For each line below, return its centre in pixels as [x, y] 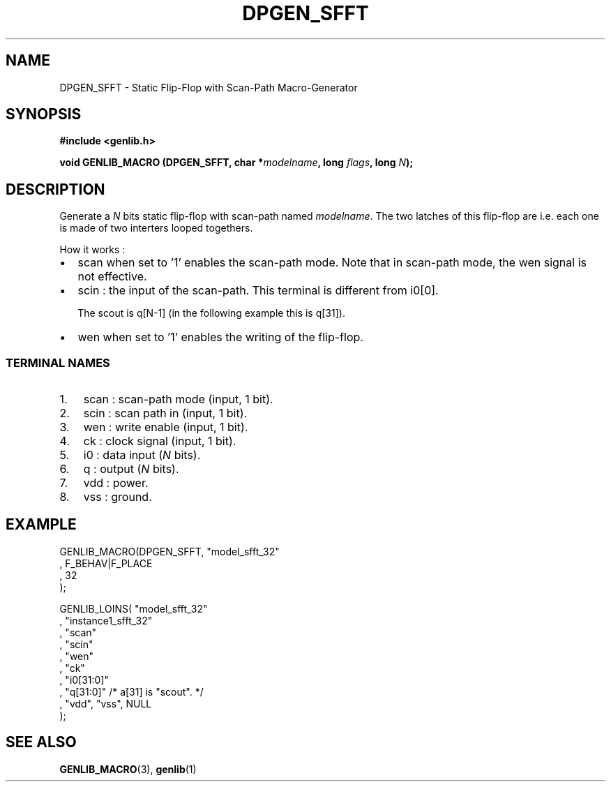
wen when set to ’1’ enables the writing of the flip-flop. [220, 337]
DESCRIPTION [55, 189]
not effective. [112, 277]
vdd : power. [116, 483]
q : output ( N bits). [131, 469]
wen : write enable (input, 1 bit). [166, 427]
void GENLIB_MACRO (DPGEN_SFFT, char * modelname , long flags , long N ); [236, 163]
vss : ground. [118, 497]
